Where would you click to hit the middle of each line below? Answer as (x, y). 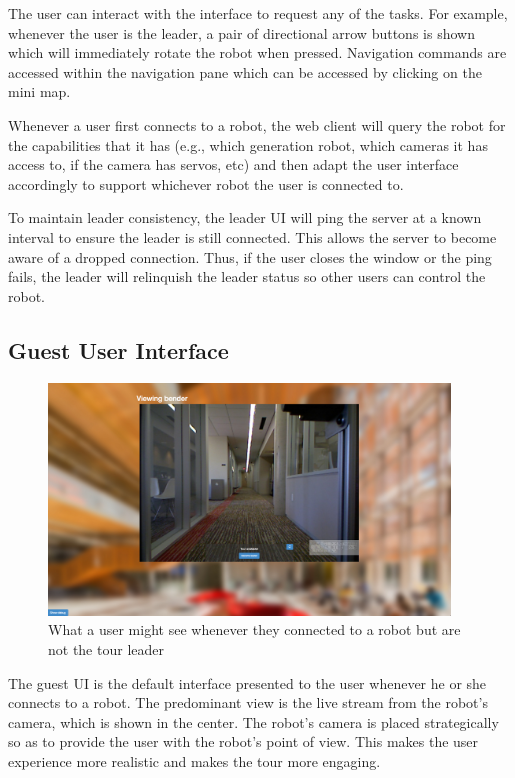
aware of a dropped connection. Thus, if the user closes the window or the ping (250, 256)
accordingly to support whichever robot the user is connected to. (206, 183)
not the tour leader (106, 648)
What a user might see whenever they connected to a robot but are (254, 629)
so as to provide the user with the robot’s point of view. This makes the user (243, 741)
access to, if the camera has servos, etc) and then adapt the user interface (233, 164)
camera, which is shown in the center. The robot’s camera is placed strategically (253, 721)
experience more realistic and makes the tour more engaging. (194, 760)
